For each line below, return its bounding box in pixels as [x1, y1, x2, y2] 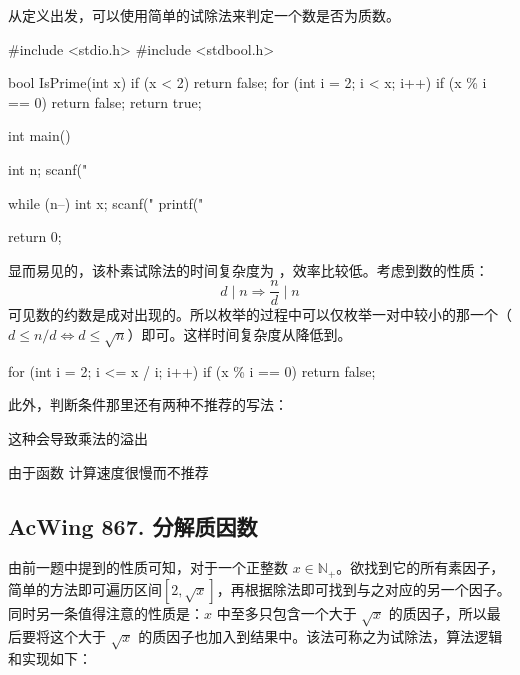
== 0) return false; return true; [8, 91, 202, 112]
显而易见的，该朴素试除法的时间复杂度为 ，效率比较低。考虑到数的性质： [8, 259, 489, 280]
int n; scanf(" [8, 158, 88, 179]
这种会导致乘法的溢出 [8, 427, 148, 448]
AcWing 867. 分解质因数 [8, 510, 258, 541]
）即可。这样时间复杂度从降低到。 [127, 324, 352, 344]
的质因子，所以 [388, 602, 487, 623]
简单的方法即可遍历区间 [8, 578, 162, 599]
